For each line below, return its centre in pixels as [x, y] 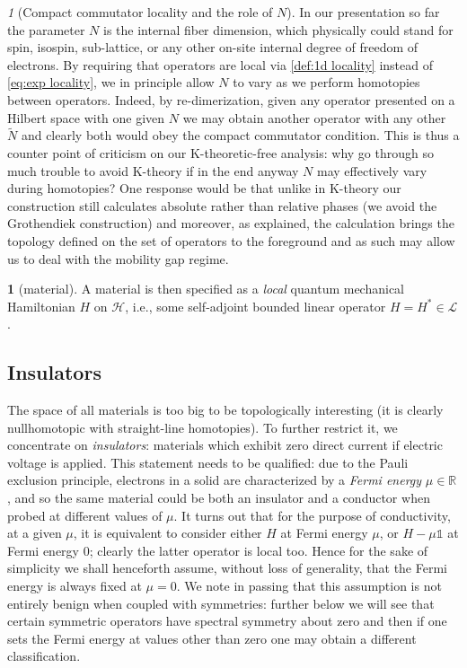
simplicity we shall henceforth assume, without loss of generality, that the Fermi [227, 568]
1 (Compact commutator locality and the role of [140, 12]
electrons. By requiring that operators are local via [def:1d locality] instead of [220, 64]
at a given [35, 533]
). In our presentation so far [363, 12]
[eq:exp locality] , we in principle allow [111, 82]
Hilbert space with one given [86, 117]
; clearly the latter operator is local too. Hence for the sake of [259, 550]
